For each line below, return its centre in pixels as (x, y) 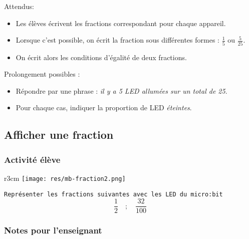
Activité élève (32, 159)
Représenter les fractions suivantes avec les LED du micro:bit (113, 194)
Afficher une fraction (59, 135)
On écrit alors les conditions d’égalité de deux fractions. (101, 57)
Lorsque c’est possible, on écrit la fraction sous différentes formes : (117, 40)
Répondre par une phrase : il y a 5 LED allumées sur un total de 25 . (121, 90)
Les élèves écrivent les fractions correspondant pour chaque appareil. (121, 23)
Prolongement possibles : (42, 74)
